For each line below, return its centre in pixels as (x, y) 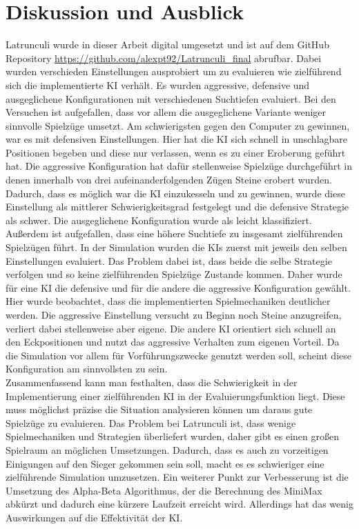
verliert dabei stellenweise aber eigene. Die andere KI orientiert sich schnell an (171, 328)
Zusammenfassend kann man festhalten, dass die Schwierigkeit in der (152, 382)
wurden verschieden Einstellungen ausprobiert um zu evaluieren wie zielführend (174, 71)
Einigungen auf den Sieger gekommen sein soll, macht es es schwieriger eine (165, 463)
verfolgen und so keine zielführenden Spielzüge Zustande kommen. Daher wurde (174, 274)
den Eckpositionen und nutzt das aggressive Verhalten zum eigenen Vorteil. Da (173, 342)
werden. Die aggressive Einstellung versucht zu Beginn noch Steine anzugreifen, (174, 315)
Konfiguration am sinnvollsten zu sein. (87, 369)
